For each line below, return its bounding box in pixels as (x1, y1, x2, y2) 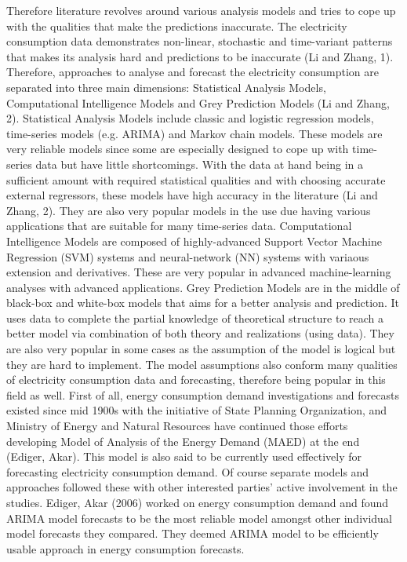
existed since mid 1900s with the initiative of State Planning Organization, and (6, 402, 387, 418)
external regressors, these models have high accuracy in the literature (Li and (6, 187, 378, 203)
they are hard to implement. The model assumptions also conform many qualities (6, 356, 398, 372)
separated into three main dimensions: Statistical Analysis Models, (6, 78, 326, 95)
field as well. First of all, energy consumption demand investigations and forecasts (6, 386, 399, 403)
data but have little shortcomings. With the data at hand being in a (35, 155, 364, 172)
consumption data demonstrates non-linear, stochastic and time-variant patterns (6, 33, 393, 49)
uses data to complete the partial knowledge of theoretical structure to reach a (6, 309, 384, 326)
